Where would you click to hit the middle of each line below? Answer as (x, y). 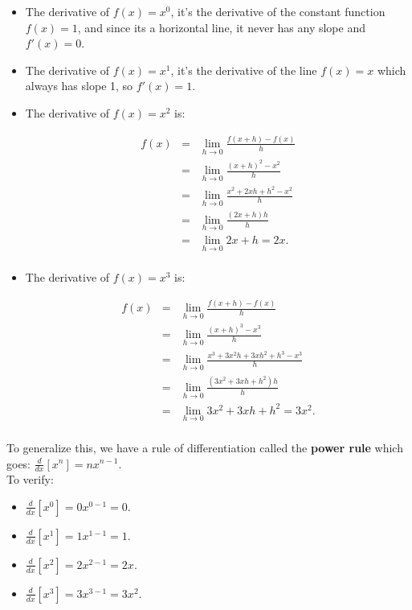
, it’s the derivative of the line (244, 70)
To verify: (30, 479)
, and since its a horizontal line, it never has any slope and (221, 27)
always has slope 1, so (79, 86)
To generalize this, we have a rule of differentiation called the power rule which (205, 447)
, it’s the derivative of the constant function (278, 11)
